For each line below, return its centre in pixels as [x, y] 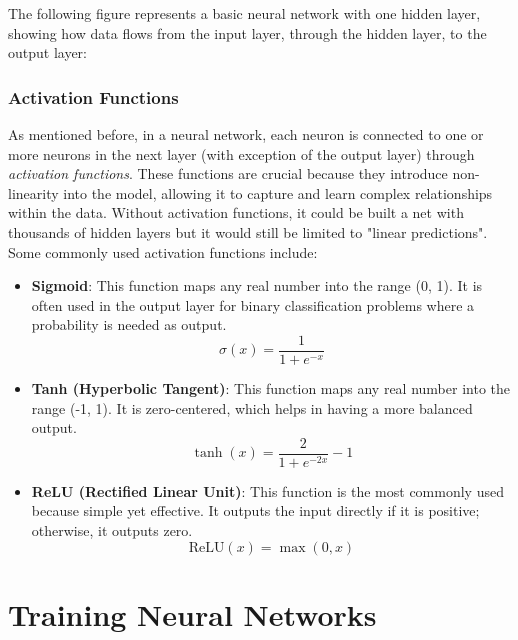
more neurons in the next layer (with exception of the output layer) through [241, 153]
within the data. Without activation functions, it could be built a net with [236, 212]
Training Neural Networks [192, 613]
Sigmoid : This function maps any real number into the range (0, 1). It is [257, 285]
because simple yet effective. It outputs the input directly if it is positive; [255, 510]
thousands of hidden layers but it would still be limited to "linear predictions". [248, 231]
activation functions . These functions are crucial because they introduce [228, 173]
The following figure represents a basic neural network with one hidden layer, [244, 13]
